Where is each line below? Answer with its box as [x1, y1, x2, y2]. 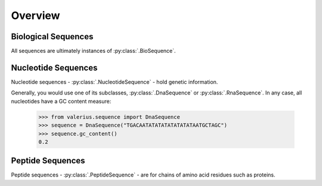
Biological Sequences [11, 31, 94, 42]
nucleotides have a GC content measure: [11, 97, 112, 105]
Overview [11, 9, 60, 22]
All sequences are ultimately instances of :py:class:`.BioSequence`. [11, 48, 176, 55]
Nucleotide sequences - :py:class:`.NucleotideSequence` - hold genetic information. [11, 78, 218, 86]
